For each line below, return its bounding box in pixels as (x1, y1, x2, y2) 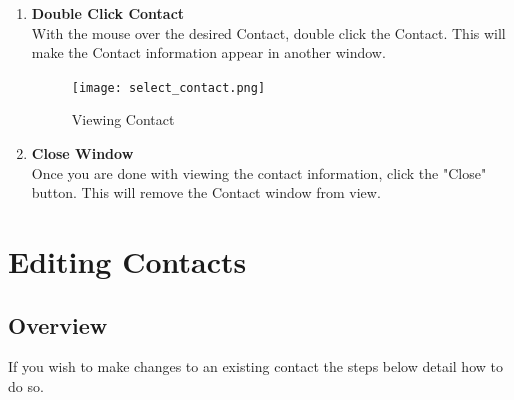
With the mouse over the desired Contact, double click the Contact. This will (31, 22, 506, 43)
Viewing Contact (71, 109, 175, 130)
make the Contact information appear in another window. (31, 42, 386, 63)
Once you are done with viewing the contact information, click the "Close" (31, 162, 487, 183)
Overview (8, 309, 108, 340)
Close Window (31, 143, 134, 164)
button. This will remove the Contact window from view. (31, 182, 381, 203)
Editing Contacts (8, 241, 247, 281)
